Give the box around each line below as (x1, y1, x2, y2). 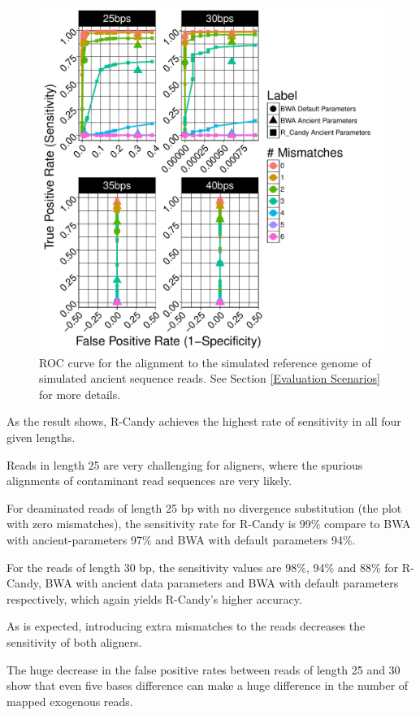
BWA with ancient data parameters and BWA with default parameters (45, 574, 399, 591)
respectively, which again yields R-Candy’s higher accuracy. (6, 590, 302, 607)
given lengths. (6, 428, 76, 445)
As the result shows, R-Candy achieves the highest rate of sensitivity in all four (6, 413, 401, 430)
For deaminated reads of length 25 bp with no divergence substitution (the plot (6, 499, 402, 516)
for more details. (39, 385, 121, 402)
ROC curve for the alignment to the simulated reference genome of (39, 353, 371, 370)
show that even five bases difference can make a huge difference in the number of (6, 677, 409, 694)
